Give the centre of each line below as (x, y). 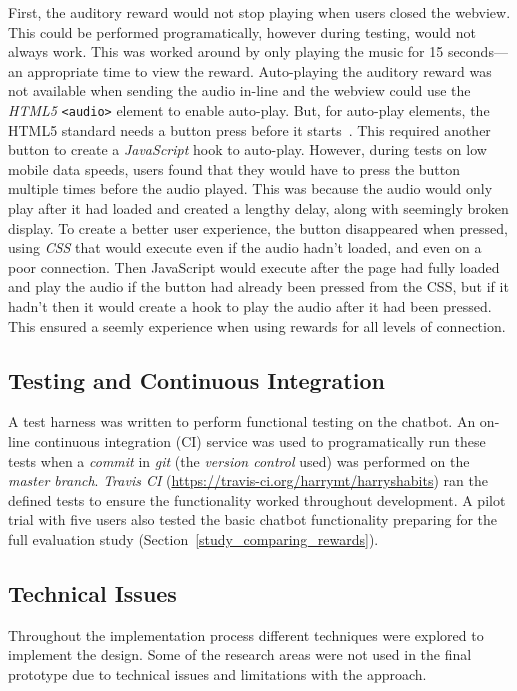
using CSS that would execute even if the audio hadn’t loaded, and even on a (245, 247)
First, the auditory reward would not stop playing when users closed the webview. (259, 12)
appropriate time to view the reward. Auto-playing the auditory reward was (259, 70)
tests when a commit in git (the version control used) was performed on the (239, 460)
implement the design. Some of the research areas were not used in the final (240, 654)
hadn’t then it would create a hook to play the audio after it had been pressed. (250, 305)
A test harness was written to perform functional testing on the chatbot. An (242, 421)
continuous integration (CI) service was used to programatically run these (260, 440)
